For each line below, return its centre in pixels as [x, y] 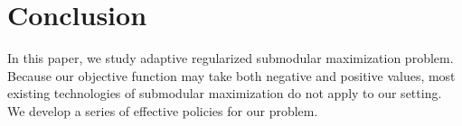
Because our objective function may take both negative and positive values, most [231, 75]
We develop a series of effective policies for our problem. [163, 110]
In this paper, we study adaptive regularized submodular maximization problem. [231, 58]
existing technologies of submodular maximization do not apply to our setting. [225, 93]
